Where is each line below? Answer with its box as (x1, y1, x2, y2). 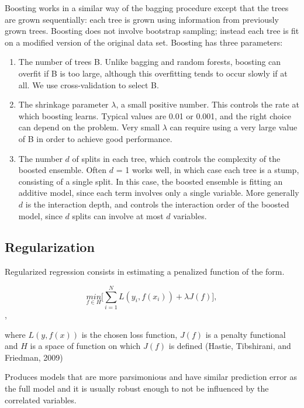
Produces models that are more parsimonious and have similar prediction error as (5, 371, 297, 383)
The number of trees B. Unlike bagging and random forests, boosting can (18, 56, 281, 68)
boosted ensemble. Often (18, 164, 107, 176)
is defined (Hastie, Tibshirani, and (168, 340, 291, 352)
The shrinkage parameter (18, 98, 109, 110)
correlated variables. (5, 393, 77, 406)
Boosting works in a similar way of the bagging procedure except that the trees (5, 2, 289, 13)
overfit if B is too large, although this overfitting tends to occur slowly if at (18, 67, 288, 79)
